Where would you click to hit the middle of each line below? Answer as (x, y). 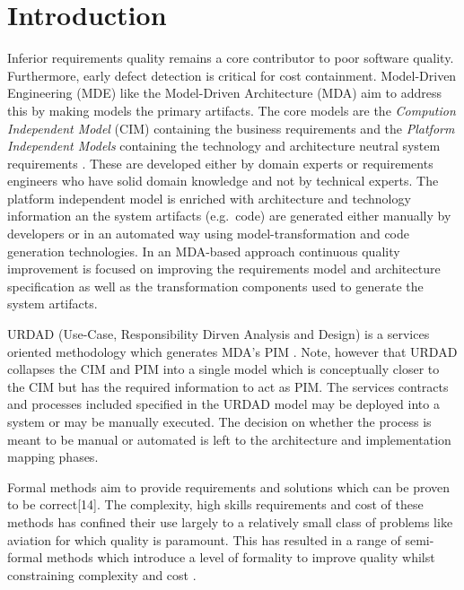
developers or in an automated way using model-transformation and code (209, 234)
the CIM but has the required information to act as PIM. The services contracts (228, 386)
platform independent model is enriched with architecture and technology (209, 198)
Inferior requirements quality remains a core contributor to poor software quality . (231, 58)
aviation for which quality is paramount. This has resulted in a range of (204, 539)
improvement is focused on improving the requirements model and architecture (224, 269)
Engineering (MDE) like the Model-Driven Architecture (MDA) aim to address (224, 93)
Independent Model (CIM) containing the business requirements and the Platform (231, 128)
